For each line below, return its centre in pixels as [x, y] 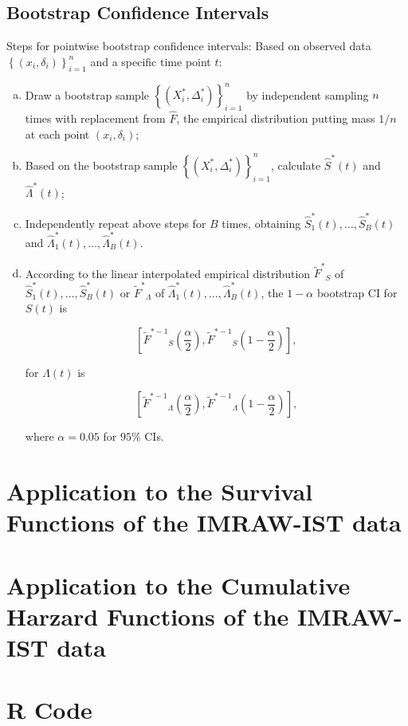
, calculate [296, 165]
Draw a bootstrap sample [87, 94]
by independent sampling [308, 94]
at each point [57, 133]
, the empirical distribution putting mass [276, 118]
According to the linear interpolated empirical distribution [168, 273]
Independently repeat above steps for [116, 223]
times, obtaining [261, 223]
